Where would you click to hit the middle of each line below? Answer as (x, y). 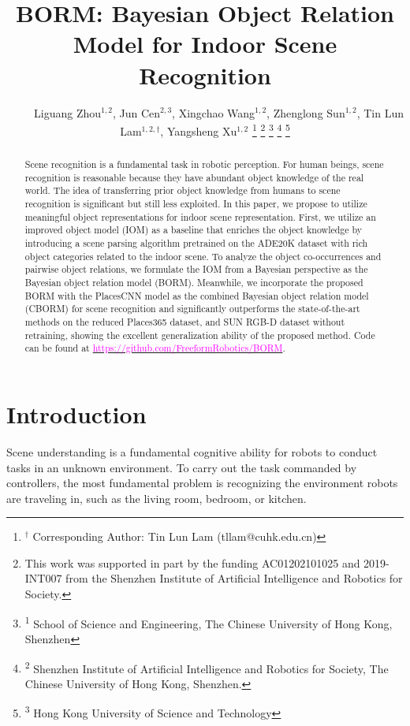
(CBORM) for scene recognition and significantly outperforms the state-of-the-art (192, 309)
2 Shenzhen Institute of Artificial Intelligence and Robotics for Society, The (207, 667)
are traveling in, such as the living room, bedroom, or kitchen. (157, 498)
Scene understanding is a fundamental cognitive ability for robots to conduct (192, 451)
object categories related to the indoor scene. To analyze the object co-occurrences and (203, 256)
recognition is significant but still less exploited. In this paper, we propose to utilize (196, 204)
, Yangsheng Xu (199, 130)
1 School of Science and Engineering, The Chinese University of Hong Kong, (209, 622)
